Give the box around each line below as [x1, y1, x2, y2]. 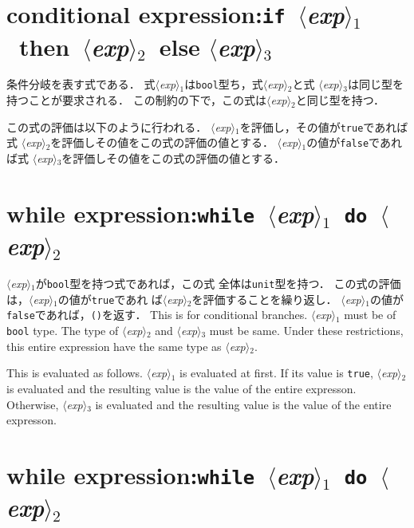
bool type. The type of [6, 322, 119, 338]
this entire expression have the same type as [6, 337, 222, 354]
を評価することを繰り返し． [191, 290, 337, 307]
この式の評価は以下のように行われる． [6, 118, 207, 135]
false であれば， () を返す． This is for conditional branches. [6, 306, 308, 323]
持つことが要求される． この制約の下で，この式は [6, 92, 267, 108]
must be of [344, 306, 396, 323]
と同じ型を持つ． [295, 92, 385, 108]
